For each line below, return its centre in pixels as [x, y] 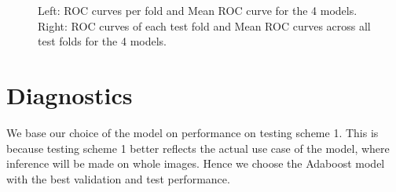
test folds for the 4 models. [102, 41]
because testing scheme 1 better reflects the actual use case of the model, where [198, 148]
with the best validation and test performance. [118, 178]
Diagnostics [70, 94]
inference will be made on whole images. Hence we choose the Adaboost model [196, 163]
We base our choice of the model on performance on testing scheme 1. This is [192, 132]
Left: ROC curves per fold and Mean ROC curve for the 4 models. [198, 10]
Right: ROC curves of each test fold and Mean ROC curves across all [204, 25]
